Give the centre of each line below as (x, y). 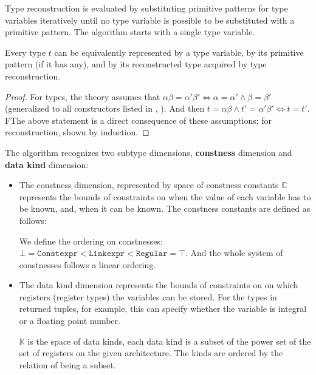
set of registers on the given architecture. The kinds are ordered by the (151, 353)
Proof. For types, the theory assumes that (83, 96)
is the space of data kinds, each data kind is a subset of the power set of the (169, 341)
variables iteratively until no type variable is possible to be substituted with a (150, 20)
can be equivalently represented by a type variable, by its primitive (179, 52)
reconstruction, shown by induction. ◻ (77, 132)
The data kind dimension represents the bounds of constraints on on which (159, 285)
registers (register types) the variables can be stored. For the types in (148, 296)
